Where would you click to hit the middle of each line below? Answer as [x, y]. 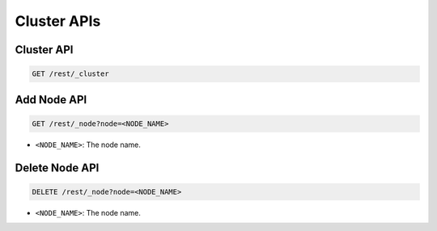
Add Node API [51, 100]
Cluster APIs [58, 21]
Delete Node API [57, 168]
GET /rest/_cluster [70, 74]
